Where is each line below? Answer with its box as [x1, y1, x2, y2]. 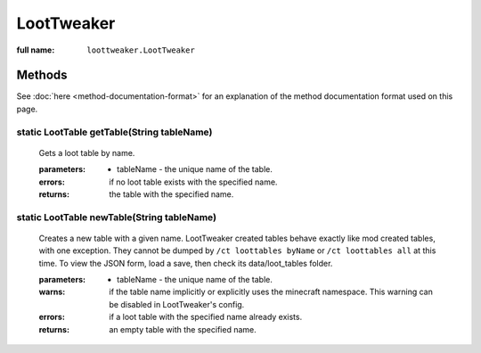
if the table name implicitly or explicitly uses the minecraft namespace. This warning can [109, 286, 434, 298]
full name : [16, 45, 55, 55]
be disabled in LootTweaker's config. [109, 299, 245, 309]
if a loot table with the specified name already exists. [109, 312, 303, 323]
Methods [16, 68, 68, 83]
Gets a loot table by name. [38, 147, 135, 158]
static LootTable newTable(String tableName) [16, 210, 217, 223]
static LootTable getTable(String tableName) [16, 126, 213, 138]
